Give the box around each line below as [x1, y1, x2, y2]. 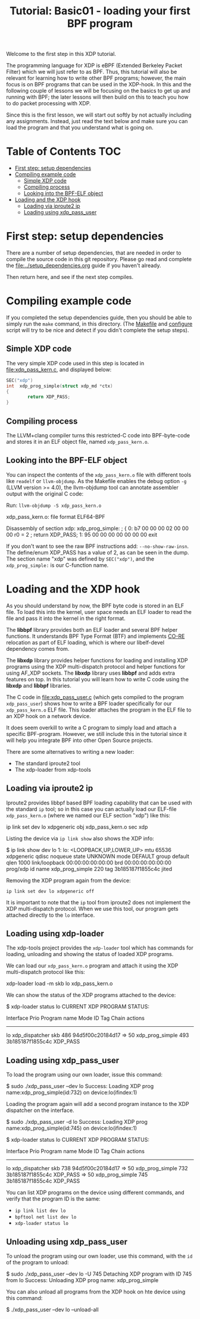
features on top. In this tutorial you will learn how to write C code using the [6, 675, 189, 682]
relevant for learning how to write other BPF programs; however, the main [6, 74, 186, 82]
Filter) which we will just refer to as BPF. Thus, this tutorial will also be [6, 68, 177, 76]
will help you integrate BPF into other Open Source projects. [6, 737, 153, 744]
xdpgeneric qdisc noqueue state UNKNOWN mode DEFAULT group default [6, 853, 189, 860]
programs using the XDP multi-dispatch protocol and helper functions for [6, 663, 186, 670]
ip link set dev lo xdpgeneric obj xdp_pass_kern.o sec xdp [6, 823, 148, 831]
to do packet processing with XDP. [6, 100, 91, 107]
